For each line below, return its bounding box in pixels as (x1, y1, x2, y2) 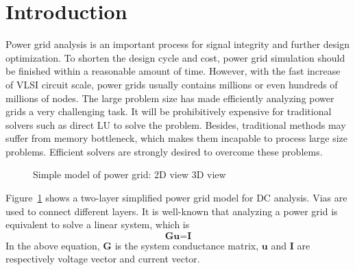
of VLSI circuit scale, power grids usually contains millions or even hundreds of (5, 77, 338, 91)
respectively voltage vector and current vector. (5, 251, 200, 266)
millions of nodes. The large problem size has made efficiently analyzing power (5, 90, 334, 105)
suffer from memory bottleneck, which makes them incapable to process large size (5, 131, 348, 145)
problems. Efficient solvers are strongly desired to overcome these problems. (5, 144, 323, 158)
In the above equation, (5, 238, 100, 252)
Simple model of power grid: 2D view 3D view (33, 167, 226, 182)
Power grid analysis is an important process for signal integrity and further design (5, 37, 350, 51)
